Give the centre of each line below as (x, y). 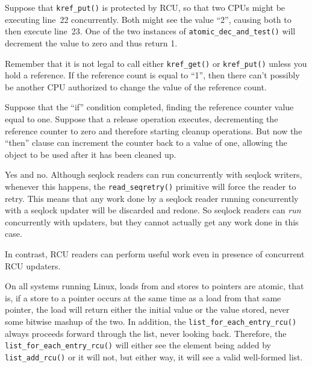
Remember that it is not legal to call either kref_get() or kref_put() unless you (156, 63)
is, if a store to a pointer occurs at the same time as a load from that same (143, 297)
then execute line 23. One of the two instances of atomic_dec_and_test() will (150, 31)
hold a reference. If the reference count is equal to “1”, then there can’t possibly (152, 75)
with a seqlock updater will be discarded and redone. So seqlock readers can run (153, 210)
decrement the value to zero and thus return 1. (91, 42)
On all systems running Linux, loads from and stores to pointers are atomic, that (154, 286)
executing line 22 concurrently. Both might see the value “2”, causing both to (148, 19)
